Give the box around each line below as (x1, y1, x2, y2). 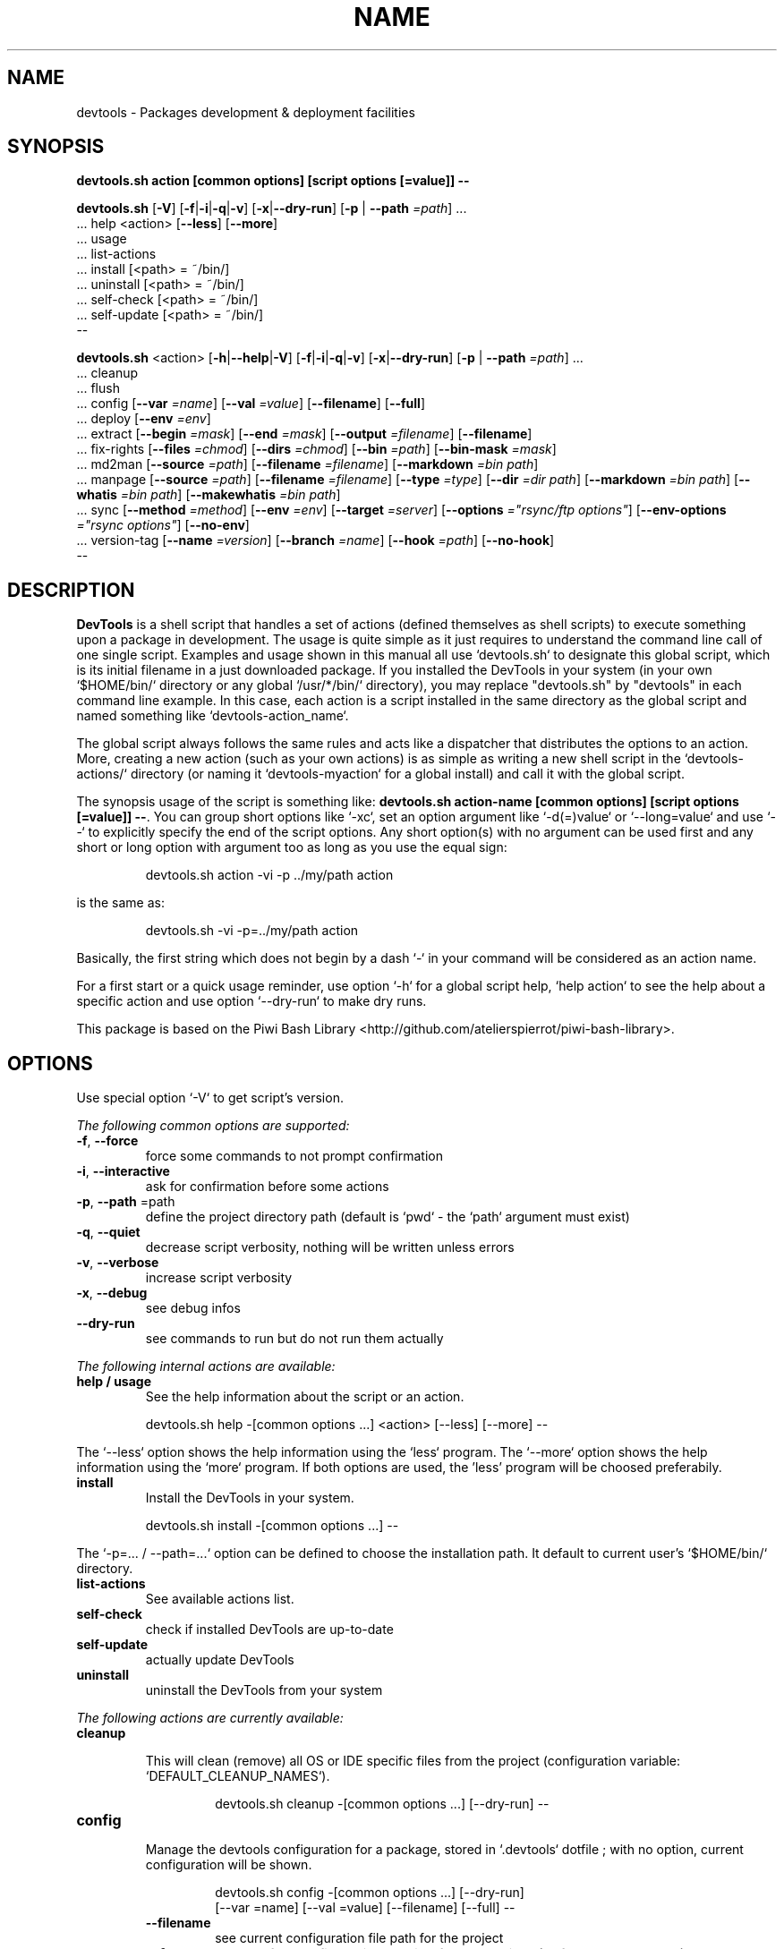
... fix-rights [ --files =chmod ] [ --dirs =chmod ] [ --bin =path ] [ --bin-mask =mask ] (76, 441, 557, 457)
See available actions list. (145, 1591, 294, 1607)
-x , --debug (76, 1285, 148, 1301)
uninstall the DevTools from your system (145, 1682, 383, 1698)
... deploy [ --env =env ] (76, 411, 211, 427)
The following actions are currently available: (76, 1710, 344, 1726)
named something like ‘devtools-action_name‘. (76, 708, 349, 724)
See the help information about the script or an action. (145, 1389, 464, 1405)
